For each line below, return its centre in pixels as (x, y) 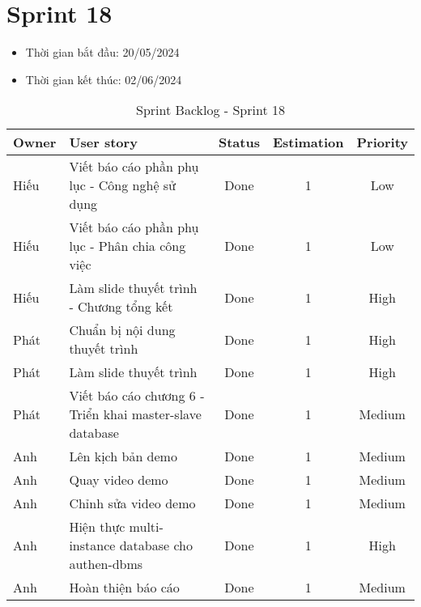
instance (92, 545)
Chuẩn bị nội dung (122, 330)
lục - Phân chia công (128, 246)
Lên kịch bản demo (123, 456)
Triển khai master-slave (135, 414)
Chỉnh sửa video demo (132, 503)
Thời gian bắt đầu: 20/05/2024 (102, 52)
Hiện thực (97, 527)
